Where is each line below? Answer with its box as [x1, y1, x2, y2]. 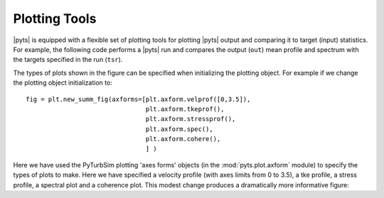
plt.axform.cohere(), [145, 135, 221, 143]
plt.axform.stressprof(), [145, 115, 236, 123]
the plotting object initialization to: [13, 78, 113, 87]
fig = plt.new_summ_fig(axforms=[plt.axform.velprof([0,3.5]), [26, 95, 251, 103]
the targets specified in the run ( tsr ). [13, 56, 123, 64]
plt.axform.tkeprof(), [145, 105, 225, 113]
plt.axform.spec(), [145, 125, 213, 133]
